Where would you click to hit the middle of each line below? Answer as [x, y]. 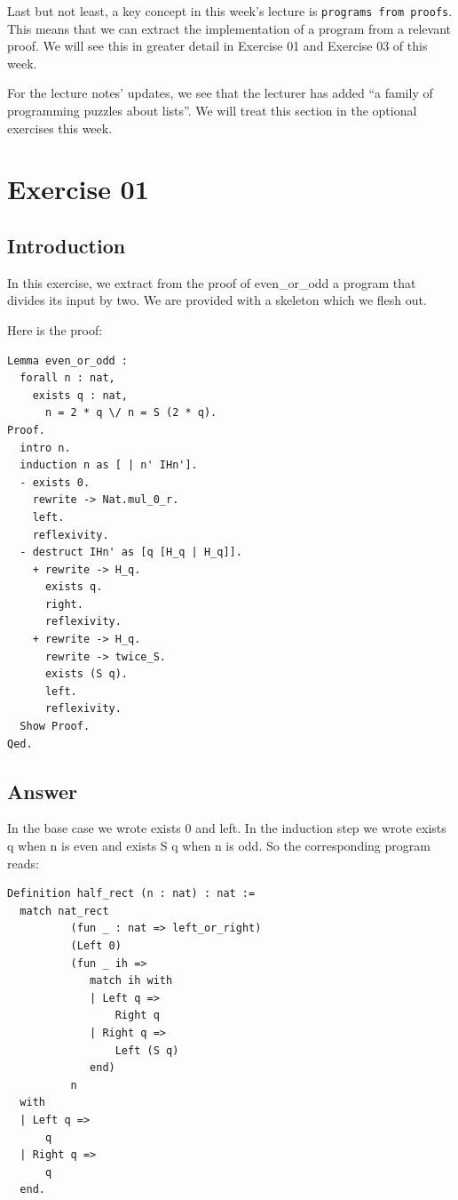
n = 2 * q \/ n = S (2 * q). [131, 413]
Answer [43, 791]
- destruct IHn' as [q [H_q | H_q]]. [131, 552]
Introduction [67, 245]
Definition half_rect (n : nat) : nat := [131, 894]
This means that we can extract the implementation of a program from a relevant [229, 28]
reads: [23, 863]
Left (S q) [147, 1050]
